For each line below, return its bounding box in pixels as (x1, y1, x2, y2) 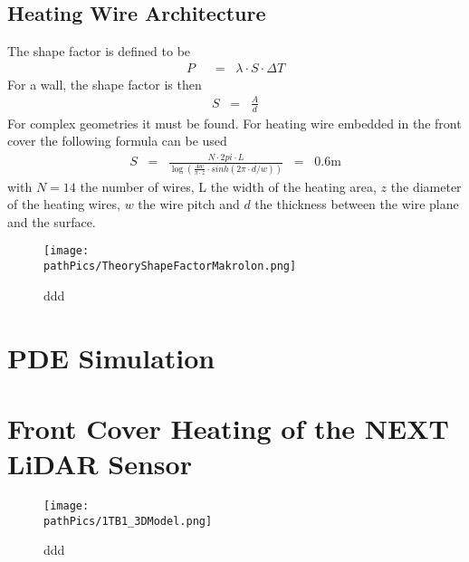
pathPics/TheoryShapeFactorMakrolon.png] (43, 260, 297, 273)
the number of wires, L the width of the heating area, (80, 176, 377, 195)
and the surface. (7, 212, 96, 231)
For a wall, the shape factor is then (7, 74, 202, 93)
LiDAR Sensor (7, 445, 192, 482)
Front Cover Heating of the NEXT (7, 409, 449, 446)
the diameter (390, 176, 462, 195)
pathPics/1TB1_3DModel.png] (43, 514, 213, 528)
